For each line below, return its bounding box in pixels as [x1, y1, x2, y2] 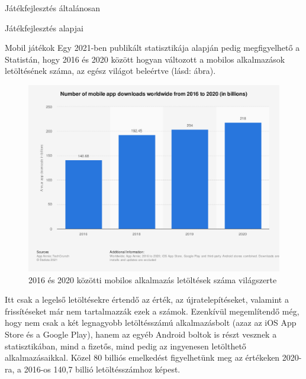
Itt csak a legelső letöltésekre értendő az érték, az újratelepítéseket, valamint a [5, 293, 289, 306]
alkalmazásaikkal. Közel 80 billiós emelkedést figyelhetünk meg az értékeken [5, 351, 280, 364]
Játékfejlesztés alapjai [5, 21, 83, 34]
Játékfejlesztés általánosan [5, 2, 101, 14]
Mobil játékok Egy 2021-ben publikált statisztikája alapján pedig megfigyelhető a [5, 41, 300, 54]
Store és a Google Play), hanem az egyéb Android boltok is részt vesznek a [5, 328, 277, 340]
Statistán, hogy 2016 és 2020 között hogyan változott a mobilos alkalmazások [5, 53, 285, 65]
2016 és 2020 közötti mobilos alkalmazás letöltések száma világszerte [28, 273, 277, 286]
